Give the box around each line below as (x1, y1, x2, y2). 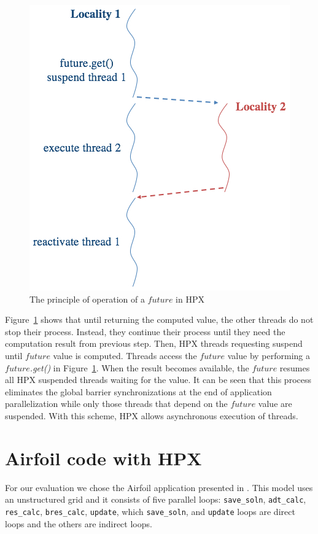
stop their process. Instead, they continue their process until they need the (5, 325, 285, 338)
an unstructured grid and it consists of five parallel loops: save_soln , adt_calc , (5, 493, 306, 506)
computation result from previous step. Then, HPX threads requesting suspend (5, 337, 303, 350)
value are (258, 397, 292, 410)
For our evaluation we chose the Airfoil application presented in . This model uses (5, 481, 313, 493)
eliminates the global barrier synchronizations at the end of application (5, 385, 272, 398)
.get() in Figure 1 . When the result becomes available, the (29, 361, 249, 374)
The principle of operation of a (29, 292, 145, 305)
